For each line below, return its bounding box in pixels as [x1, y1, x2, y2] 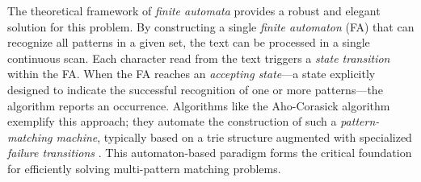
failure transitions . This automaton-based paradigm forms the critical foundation [7, 144, 412, 161]
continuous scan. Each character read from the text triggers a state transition [7, 49, 390, 66]
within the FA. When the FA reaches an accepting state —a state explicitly [7, 65, 376, 82]
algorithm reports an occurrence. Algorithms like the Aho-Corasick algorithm [7, 97, 390, 114]
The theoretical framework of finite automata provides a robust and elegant [7, 2, 381, 19]
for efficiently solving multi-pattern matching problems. [7, 159, 281, 176]
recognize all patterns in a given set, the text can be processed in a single [7, 34, 370, 51]
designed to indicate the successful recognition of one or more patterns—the [7, 81, 383, 97]
